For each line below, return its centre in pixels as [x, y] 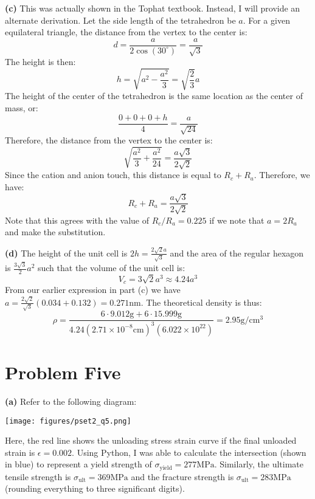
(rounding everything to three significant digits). [95, 488]
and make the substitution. [55, 232]
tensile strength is [38, 476]
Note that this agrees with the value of [77, 220]
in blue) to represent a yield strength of [78, 464]
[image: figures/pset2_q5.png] [68, 421]
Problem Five [63, 372]
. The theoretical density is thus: [201, 302]
